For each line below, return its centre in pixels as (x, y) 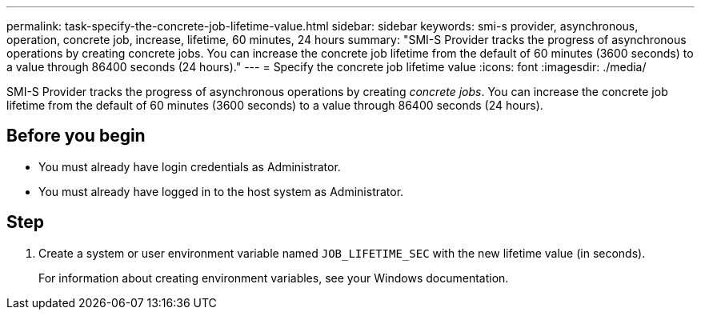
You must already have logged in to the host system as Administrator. (221, 191)
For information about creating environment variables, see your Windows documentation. (274, 278)
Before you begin (76, 136)
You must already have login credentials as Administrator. (190, 166)
